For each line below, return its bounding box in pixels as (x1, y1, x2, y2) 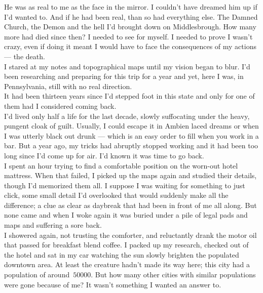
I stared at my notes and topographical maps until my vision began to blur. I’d (4, 61, 250, 71)
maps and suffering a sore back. (4, 220, 102, 230)
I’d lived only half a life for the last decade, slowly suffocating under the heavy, (4, 110, 250, 121)
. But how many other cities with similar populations (91, 269, 256, 280)
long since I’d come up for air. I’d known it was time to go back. (4, 150, 204, 160)
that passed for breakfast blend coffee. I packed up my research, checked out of (4, 239, 249, 250)
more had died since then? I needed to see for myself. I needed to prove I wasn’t (4, 31, 253, 41)
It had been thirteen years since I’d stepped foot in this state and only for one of (4, 91, 255, 101)
